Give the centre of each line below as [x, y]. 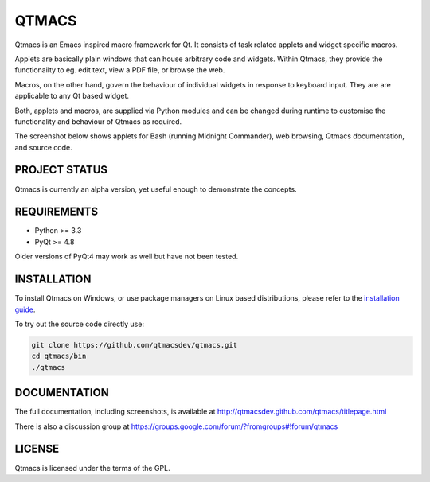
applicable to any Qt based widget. [72, 96]
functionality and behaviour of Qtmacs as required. [98, 121]
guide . [25, 309]
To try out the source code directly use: [80, 324]
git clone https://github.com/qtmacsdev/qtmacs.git [135, 345]
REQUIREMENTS [57, 212]
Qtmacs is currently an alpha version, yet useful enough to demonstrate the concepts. [156, 189]
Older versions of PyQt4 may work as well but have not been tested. [127, 257]
